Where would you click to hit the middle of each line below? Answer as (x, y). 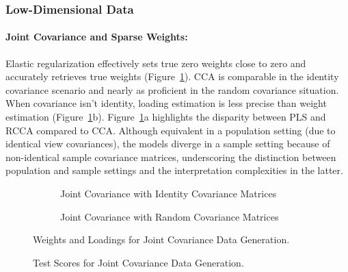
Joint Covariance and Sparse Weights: (97, 37)
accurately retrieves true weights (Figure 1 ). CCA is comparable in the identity (172, 76)
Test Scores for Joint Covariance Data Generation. (138, 262)
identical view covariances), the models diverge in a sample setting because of (168, 144)
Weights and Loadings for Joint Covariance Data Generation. (161, 239)
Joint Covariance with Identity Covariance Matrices (169, 193)
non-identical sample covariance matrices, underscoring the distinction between (171, 157)
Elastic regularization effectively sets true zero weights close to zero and (156, 63)
